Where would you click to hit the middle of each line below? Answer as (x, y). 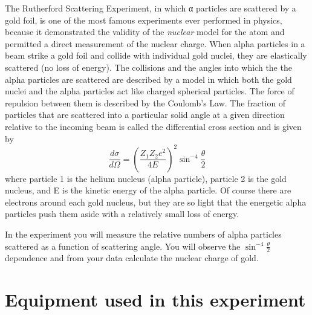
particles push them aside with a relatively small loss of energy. (122, 214)
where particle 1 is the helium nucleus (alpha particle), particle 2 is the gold (146, 178)
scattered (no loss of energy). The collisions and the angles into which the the (148, 67)
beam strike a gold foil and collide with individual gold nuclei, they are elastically (156, 55)
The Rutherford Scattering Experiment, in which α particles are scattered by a (151, 8)
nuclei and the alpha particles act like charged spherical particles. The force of (150, 91)
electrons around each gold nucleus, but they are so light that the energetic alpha (156, 202)
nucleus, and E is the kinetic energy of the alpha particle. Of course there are (148, 190)
